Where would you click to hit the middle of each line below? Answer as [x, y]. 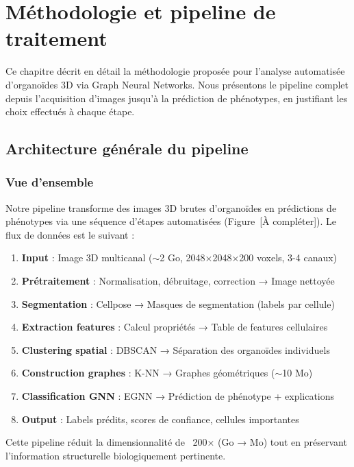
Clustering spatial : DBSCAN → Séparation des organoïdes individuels [176, 349]
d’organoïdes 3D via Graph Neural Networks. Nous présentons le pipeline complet [177, 84]
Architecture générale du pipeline [127, 148]
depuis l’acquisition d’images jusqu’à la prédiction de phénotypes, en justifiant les [177, 98]
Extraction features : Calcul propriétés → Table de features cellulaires [175, 327]
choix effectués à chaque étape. [70, 111]
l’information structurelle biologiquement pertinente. [116, 455]
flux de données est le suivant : [70, 234]
